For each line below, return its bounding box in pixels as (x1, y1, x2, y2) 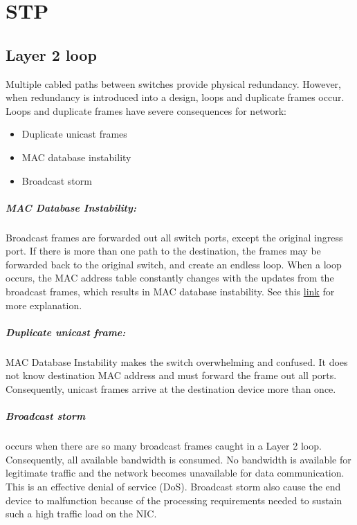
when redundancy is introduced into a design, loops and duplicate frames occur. (6, 90, 345, 104)
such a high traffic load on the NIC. (6, 506, 157, 521)
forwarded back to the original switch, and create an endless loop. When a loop (6, 257, 342, 271)
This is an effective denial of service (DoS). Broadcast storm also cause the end (6, 479, 341, 493)
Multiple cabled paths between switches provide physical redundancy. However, (6, 76, 341, 91)
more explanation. (6, 297, 82, 312)
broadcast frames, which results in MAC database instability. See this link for (6, 284, 335, 299)
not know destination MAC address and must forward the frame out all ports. (6, 368, 337, 383)
